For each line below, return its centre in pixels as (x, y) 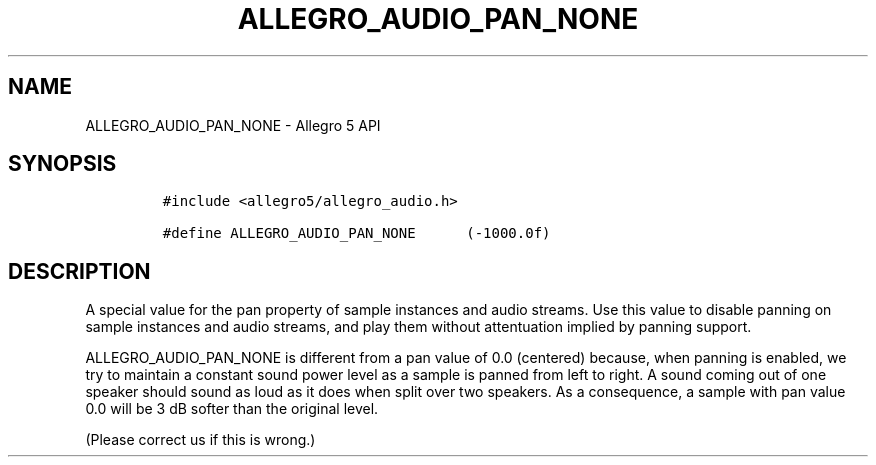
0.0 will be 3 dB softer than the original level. (232, 409)
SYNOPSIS (62, 164)
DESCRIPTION (79, 271)
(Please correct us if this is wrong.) (200, 440)
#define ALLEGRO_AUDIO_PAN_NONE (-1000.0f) (356, 233)
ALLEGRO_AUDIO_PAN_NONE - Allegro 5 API (233, 125)
